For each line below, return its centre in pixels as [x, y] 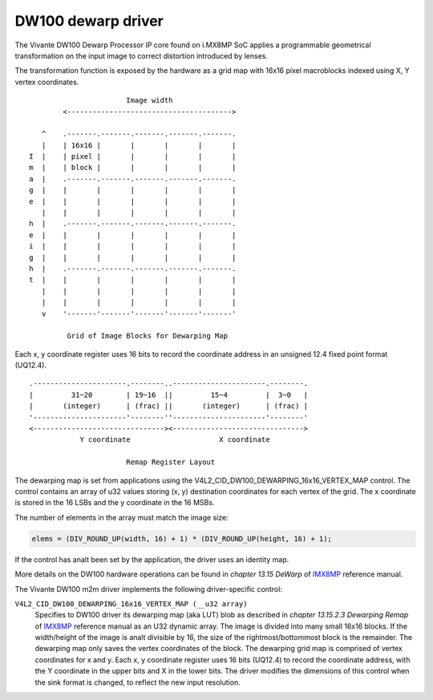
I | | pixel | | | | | [133, 157]
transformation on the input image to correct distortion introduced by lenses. [142, 55]
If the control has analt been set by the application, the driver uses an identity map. [152, 559]
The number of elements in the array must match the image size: [121, 517]
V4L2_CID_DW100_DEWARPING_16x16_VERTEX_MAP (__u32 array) [131, 604]
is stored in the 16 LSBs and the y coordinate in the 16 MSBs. [115, 503]
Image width [149, 101]
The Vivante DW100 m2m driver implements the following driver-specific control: [148, 589]
